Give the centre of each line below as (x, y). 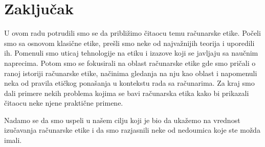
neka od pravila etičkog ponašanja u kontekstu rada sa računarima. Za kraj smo (129, 83)
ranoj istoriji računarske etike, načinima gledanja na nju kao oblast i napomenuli (131, 73)
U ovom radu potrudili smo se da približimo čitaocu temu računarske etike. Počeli (132, 33)
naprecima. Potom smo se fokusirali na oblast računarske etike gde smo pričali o (130, 63)
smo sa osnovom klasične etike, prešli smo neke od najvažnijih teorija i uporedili (129, 43)
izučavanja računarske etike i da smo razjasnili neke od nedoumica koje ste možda (132, 130)
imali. (13, 140)
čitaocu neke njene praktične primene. (64, 103)
